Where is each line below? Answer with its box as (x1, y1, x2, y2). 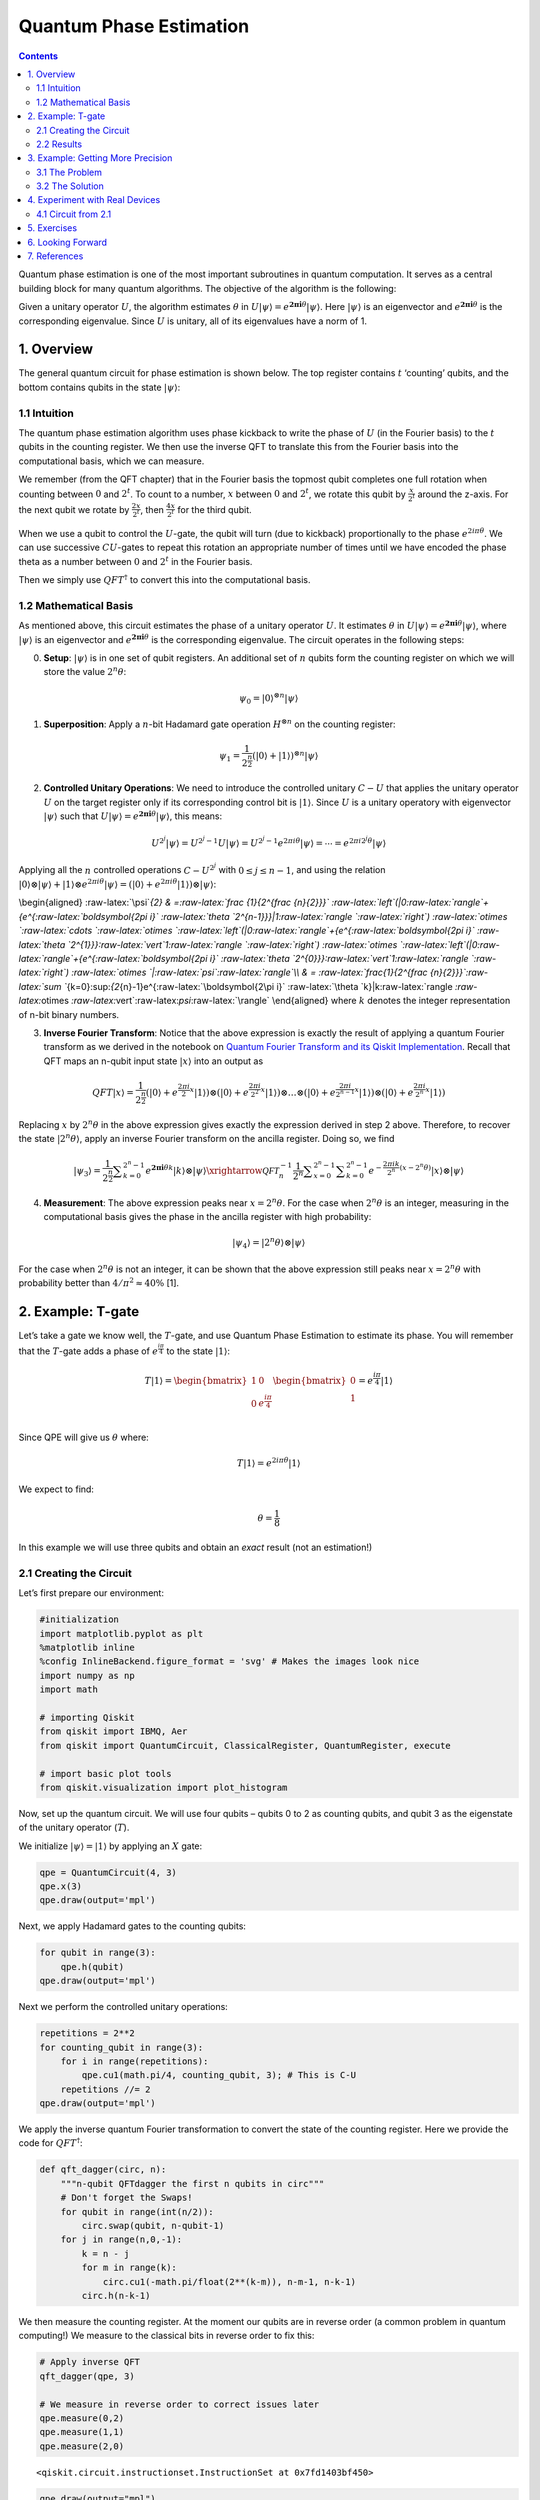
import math (39, 1684, 99, 1695)
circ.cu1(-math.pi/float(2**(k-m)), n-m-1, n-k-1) (102, 2276, 357, 2287)
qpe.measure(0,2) (39, 2412, 125, 2424)
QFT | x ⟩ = (91, 1087, 135, 1099)
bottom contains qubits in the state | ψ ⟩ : (18, 381, 181, 393)
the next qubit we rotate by (18, 503, 130, 515)
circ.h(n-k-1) (81, 2290, 151, 2301)
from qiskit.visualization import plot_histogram (39, 1781, 288, 1793)
